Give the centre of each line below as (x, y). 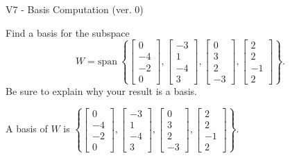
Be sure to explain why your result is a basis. (102, 90)
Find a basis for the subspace (68, 32)
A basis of (27, 129)
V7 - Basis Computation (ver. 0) (75, 9)
